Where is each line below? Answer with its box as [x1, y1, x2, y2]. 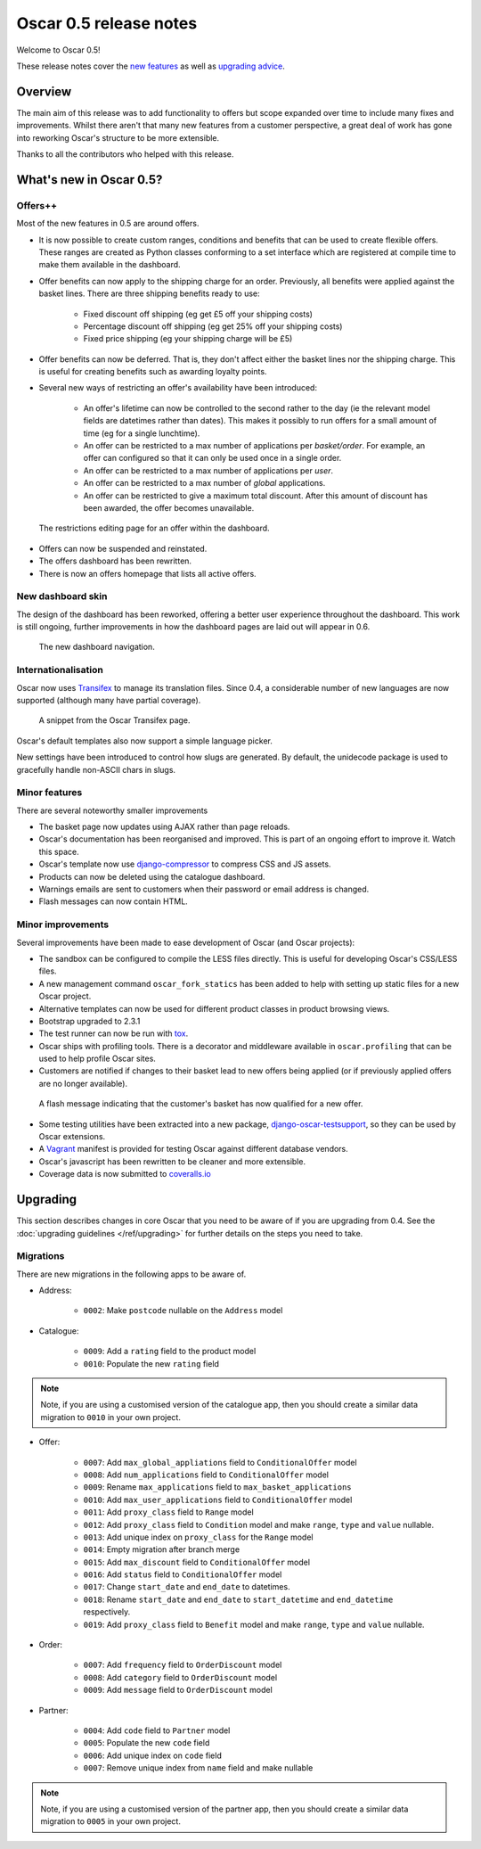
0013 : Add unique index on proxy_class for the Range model [83, 1532, 314, 1542]
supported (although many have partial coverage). [16, 695, 201, 705]
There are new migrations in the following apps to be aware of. [16, 1269, 247, 1279]
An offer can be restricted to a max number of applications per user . [83, 464, 334, 476]
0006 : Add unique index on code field [83, 1750, 222, 1761]
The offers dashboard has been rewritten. [38, 555, 192, 566]
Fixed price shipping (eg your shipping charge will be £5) [83, 333, 293, 344]
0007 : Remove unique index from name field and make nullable [83, 1763, 314, 1773]
